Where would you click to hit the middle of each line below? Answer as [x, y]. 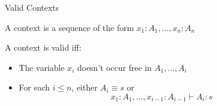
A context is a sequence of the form [70, 27]
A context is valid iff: [43, 47]
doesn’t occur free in [114, 67]
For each [34, 87]
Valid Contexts [32, 7]
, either [84, 87]
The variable [42, 67]
